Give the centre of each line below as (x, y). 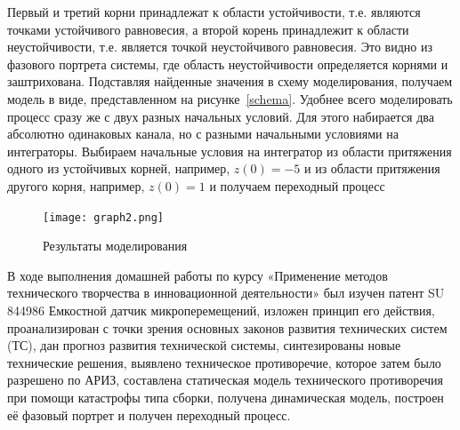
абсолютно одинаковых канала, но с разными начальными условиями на (203, 134)
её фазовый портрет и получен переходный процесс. (149, 414)
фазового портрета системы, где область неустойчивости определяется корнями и (228, 64)
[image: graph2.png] (104, 217)
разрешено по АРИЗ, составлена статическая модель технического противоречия (225, 380)
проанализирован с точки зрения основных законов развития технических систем (227, 327)
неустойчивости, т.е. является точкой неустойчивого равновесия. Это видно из (220, 47)
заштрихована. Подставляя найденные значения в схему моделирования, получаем (230, 81)
